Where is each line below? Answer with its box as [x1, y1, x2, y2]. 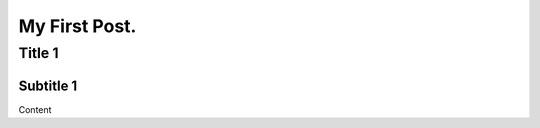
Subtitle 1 [18, 77, 78, 94]
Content [18, 103, 52, 115]
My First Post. [18, 15, 137, 37]
